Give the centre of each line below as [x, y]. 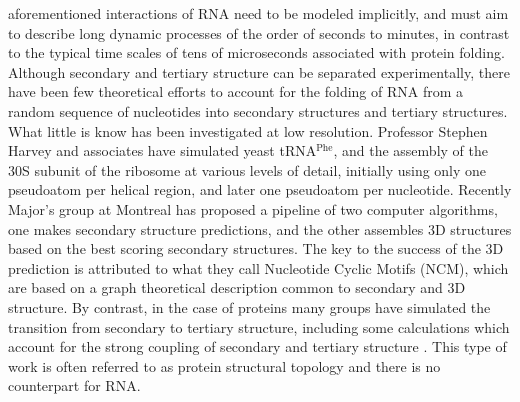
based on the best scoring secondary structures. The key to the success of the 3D [256, 248]
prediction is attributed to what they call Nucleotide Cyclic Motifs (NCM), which [258, 267]
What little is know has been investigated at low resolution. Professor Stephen [248, 130]
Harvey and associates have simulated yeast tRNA [162, 150]
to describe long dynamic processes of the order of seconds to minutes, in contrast [259, 32]
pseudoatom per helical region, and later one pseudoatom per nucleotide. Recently [260, 189]
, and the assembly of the [410, 150]
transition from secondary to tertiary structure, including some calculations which [259, 326]
